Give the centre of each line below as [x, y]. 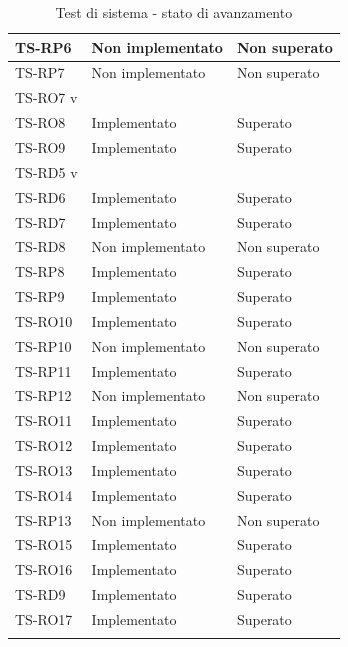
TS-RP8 [40, 271]
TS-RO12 [44, 445]
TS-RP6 [43, 46]
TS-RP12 [43, 395]
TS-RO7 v [46, 97]
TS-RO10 [44, 320]
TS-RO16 [44, 569]
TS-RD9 [40, 594]
